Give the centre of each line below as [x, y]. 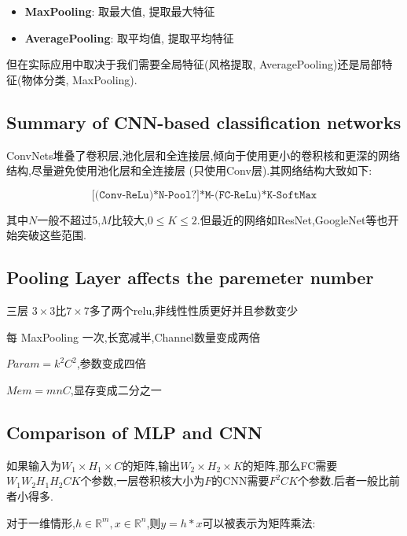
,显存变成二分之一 [116, 389]
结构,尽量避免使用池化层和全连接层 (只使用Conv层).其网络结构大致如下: [189, 170]
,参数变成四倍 [111, 363]
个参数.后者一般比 [343, 481]
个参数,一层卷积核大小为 [143, 481]
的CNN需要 [240, 481]
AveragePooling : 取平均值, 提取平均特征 [129, 37]
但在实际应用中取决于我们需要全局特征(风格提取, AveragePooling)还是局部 [194, 64]
